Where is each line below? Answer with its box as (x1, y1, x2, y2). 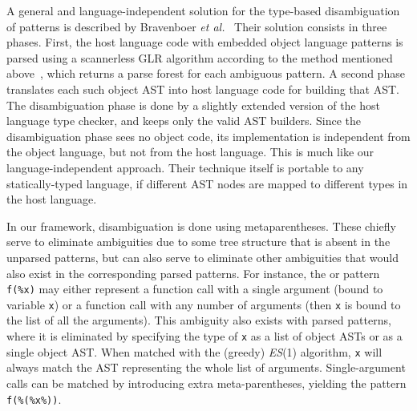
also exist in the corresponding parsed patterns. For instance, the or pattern (6, 264, 380, 281)
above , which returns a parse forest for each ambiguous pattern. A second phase (6, 65, 405, 82)
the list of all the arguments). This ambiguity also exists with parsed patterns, (6, 312, 391, 328)
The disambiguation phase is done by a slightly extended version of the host (6, 96, 381, 113)
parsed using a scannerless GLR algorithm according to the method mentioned (6, 49, 393, 66)
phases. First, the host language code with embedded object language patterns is (6, 34, 403, 50)
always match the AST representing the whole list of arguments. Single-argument (6, 359, 406, 376)
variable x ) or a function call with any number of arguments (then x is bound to (6, 296, 401, 312)
